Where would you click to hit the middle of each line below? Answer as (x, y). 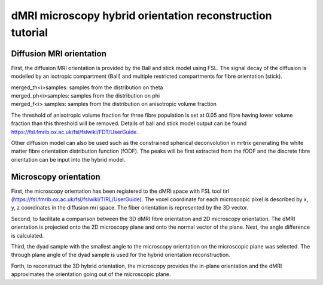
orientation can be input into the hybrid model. (68, 159)
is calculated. (28, 235)
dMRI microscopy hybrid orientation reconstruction (141, 16)
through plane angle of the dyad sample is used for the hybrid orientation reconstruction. (121, 255)
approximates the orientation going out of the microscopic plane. (91, 274)
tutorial (29, 32)
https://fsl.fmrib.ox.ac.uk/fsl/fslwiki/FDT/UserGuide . (75, 132)
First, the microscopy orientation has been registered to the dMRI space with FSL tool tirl (120, 191)
